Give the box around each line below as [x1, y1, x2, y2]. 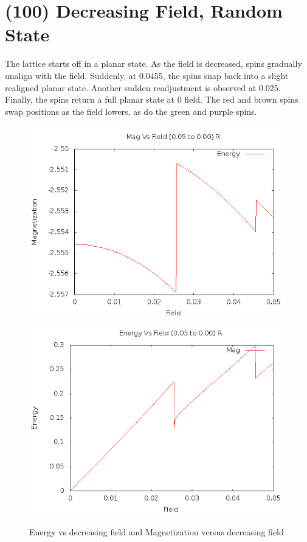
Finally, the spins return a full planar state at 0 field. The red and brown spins [5, 93, 298, 106]
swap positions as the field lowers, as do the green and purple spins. [5, 105, 257, 117]
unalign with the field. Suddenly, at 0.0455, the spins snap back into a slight [5, 69, 289, 81]
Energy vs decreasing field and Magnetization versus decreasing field [29, 526, 284, 538]
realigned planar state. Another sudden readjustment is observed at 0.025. [5, 81, 281, 94]
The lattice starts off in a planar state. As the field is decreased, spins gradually [5, 57, 302, 70]
